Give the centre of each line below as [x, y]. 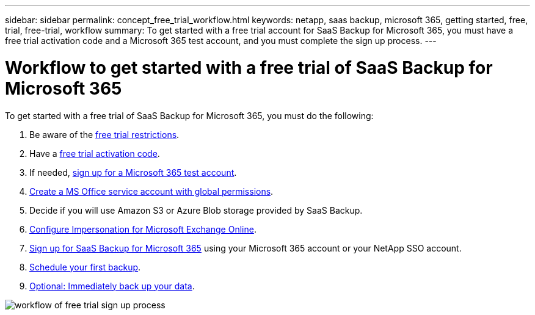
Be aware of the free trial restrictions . [104, 134]
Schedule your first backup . [85, 267]
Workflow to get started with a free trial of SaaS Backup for [249, 67]
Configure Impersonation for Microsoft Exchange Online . [143, 229]
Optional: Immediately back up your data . [112, 286]
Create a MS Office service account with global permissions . [151, 191]
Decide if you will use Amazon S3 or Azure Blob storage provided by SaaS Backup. [196, 210]
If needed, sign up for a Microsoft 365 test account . [133, 172]
